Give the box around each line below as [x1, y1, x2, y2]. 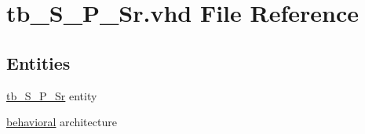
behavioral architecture [6, 114, 117, 130]
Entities [6, 50, 71, 74]
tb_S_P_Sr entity [6, 87, 97, 103]
